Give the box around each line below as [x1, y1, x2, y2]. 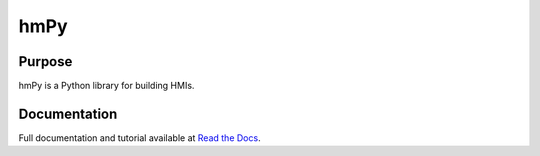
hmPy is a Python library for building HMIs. [18, 80, 195, 92]
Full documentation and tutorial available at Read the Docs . [18, 131, 261, 144]
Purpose [18, 53, 73, 70]
